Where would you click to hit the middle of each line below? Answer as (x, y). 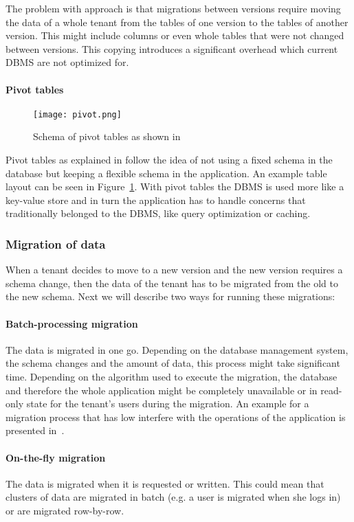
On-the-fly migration (56, 457)
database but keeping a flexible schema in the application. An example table (166, 173)
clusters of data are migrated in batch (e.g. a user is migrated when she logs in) (173, 497)
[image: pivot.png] (77, 114)
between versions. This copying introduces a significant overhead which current (172, 48)
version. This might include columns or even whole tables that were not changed (175, 35)
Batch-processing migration (72, 323)
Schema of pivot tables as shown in (107, 136)
